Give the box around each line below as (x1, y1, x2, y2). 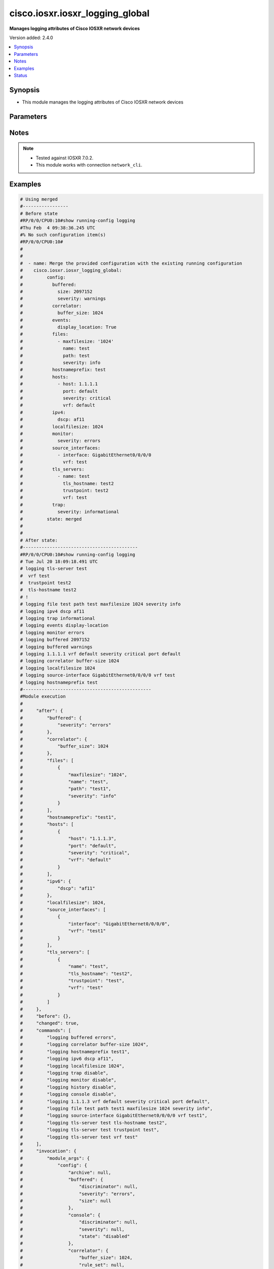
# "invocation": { (20, 1148, 77, 1154)
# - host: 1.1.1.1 (20, 381, 98, 387)
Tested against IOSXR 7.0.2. (36, 155, 94, 161)
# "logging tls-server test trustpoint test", (20, 1127, 159, 1133)
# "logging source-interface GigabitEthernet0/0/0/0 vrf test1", (20, 1113, 208, 1119)
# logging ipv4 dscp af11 (20, 608, 85, 614)
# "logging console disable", (20, 1091, 117, 1097)
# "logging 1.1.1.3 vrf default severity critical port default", (20, 1098, 211, 1104)
